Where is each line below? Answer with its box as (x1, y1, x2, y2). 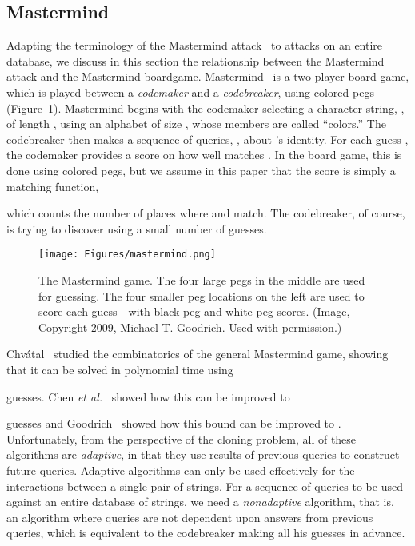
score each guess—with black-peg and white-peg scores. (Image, (38, 303, 350, 320)
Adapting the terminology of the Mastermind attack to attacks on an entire (6, 37, 383, 54)
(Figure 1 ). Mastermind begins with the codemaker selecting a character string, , (6, 99, 405, 116)
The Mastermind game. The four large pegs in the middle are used (38, 271, 365, 288)
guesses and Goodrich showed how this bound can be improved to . (6, 415, 341, 432)
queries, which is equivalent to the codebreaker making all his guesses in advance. (6, 524, 405, 541)
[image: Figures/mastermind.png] (38, 249, 216, 261)
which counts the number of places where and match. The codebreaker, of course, (6, 205, 405, 221)
